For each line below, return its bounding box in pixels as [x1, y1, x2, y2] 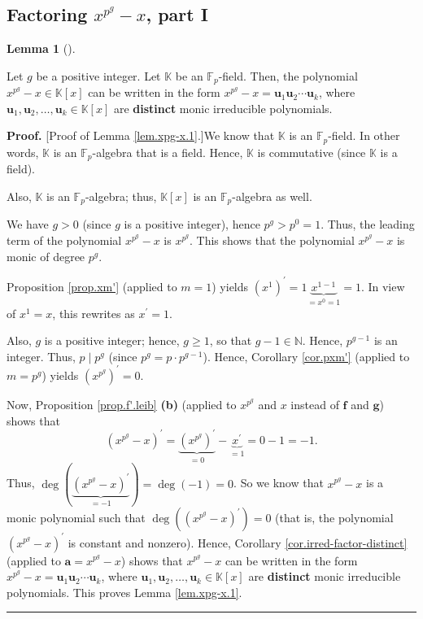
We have [7, 216, 49, 233]
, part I [146, 2, 208, 27]
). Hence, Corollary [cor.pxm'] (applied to [203, 347, 410, 364]
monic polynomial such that [7, 509, 146, 525]
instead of [290, 395, 339, 412]
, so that [209, 332, 252, 349]
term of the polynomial [7, 231, 122, 248]
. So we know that [233, 474, 324, 491]
